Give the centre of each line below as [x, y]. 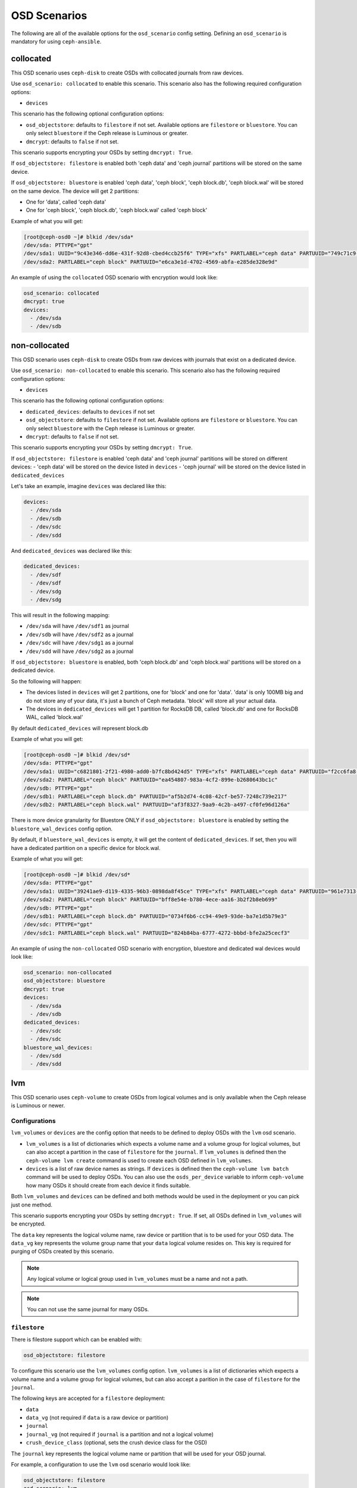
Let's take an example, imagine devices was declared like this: [89, 486]
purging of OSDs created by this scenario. [62, 1251]
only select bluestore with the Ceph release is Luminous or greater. [111, 428]
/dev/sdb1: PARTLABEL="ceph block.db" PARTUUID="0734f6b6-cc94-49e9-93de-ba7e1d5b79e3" [155, 916]
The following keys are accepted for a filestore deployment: [88, 1398]
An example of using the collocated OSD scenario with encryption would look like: [115, 277]
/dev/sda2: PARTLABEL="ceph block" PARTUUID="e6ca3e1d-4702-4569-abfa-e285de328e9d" [151, 262]
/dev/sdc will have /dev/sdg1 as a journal [80, 643]
